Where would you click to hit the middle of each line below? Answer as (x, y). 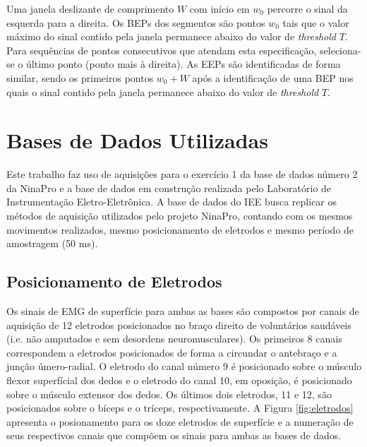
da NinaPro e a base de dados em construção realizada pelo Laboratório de (169, 187)
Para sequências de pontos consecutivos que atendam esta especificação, (162, 50)
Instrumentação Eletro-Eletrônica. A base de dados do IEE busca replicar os (172, 202)
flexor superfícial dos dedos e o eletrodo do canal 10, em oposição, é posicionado (179, 380)
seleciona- (341, 50)
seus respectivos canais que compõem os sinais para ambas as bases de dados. (174, 435)
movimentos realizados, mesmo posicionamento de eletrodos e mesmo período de (180, 229)
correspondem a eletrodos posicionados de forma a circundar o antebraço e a (172, 352)
